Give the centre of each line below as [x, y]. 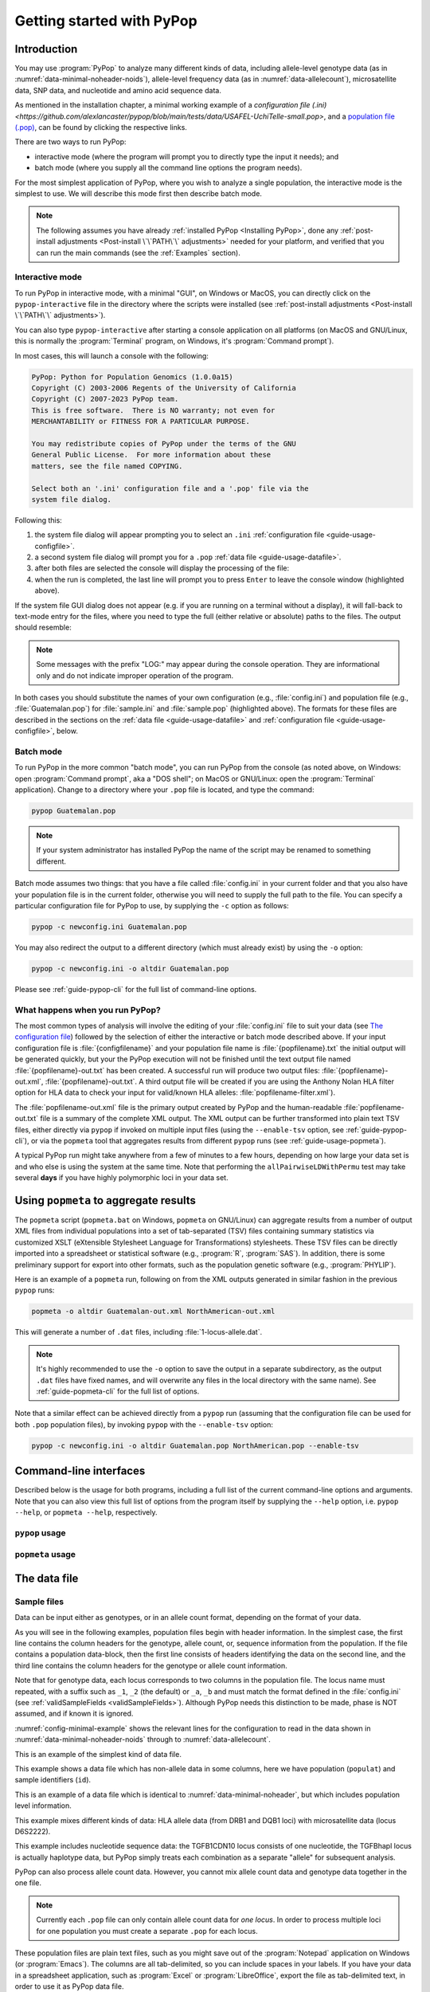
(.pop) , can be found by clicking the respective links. [101, 127]
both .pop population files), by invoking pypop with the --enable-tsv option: [144, 1424]
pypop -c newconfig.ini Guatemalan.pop [109, 927]
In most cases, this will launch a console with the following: [111, 355]
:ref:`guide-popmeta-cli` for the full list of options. [118, 1391]
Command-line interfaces [80, 1471]
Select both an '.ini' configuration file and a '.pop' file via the [170, 488]
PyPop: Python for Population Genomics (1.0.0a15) [133, 377]
